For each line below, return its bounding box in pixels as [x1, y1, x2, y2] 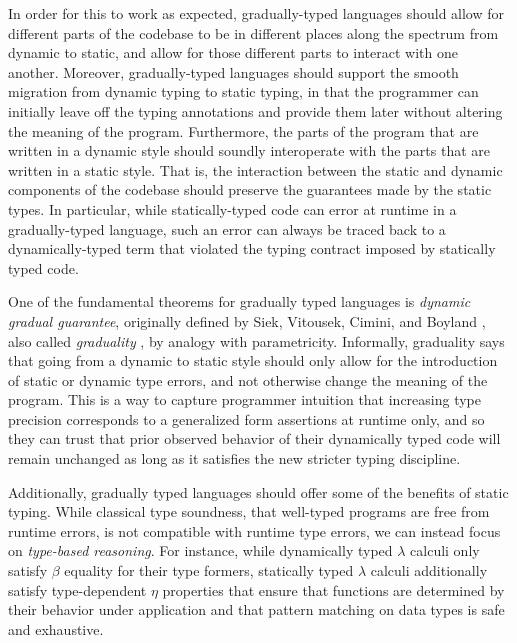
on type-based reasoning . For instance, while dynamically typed [8, 540, 393, 561]
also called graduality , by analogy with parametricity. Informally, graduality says [8, 330, 505, 351]
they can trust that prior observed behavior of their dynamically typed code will [8, 428, 501, 449]
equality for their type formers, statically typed [64, 560, 354, 581]
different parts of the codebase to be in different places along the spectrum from [8, 22, 499, 43]
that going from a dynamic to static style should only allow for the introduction [8, 350, 498, 371]
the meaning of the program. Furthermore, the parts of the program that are [8, 120, 479, 141]
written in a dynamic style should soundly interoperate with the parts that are [8, 140, 490, 161]
